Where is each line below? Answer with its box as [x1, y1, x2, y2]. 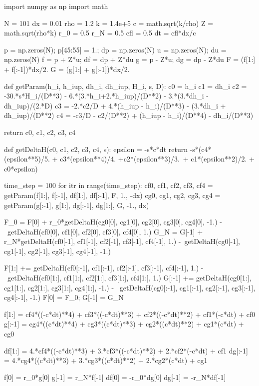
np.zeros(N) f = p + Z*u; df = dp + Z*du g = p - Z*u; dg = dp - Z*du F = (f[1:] [4, 54, 256, 64]
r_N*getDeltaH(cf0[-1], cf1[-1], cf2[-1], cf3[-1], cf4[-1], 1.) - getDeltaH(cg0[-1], [4, 236, 240, 246]
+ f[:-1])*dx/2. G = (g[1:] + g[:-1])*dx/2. [4, 63, 130, 74]
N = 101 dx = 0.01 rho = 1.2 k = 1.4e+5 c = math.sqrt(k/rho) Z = [4, 17, 214, 28]
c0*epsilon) [4, 163, 38, 173]
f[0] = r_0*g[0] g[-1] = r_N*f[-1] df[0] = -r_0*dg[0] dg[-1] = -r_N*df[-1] [4, 371, 226, 382]
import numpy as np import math [4, 1, 108, 11]
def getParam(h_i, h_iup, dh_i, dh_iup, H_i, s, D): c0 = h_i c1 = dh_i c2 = [4, 80, 247, 91]
